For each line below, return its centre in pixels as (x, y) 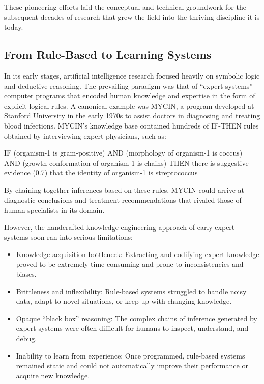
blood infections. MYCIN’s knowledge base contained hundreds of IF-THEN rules (131, 125)
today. (14, 27)
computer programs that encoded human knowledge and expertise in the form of (130, 96)
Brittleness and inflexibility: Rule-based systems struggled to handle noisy (131, 291)
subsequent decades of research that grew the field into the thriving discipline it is (132, 17)
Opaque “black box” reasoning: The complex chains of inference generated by (137, 318)
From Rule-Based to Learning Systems (108, 54)
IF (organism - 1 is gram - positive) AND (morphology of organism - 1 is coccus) (123, 153)
